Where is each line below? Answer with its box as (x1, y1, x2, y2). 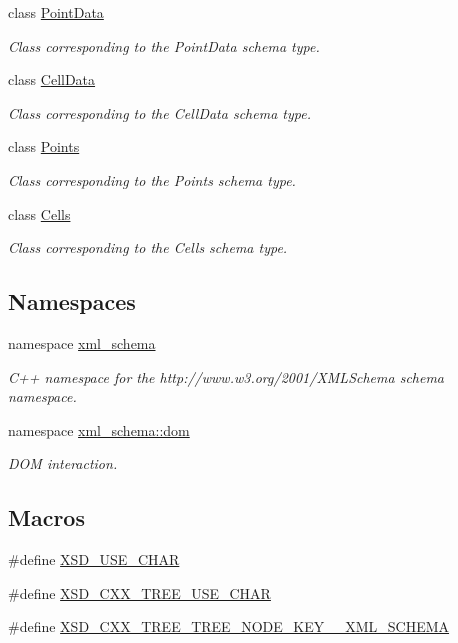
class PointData (8, 2, 104, 22)
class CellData (8, 69, 96, 90)
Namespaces (8, 286, 136, 317)
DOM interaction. (8, 453, 118, 474)
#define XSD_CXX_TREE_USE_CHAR (8, 582, 271, 603)
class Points (8, 136, 80, 157)
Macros (8, 502, 85, 533)
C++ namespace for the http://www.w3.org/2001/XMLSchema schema (8, 366, 445, 387)
